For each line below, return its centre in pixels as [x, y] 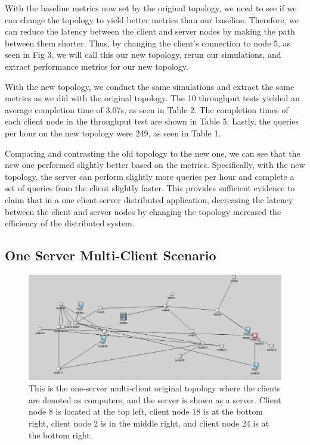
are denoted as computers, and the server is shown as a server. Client [155, 399]
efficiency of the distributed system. [70, 223]
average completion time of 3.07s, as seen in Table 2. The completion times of [147, 109]
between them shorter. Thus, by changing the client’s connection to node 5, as [148, 43]
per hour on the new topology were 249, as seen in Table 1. [113, 133]
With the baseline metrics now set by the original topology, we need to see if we [151, 8]
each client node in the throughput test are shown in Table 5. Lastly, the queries [152, 121]
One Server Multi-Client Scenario [111, 255]
